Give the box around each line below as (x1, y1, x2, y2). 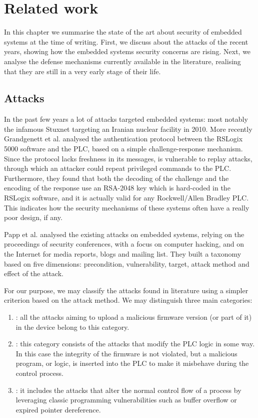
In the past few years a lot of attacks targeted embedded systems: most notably (4, 114, 248, 124)
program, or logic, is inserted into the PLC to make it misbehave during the (15, 358, 249, 368)
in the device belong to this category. (15, 321, 129, 332)
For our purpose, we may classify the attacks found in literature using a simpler (4, 285, 248, 295)
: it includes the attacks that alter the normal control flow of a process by (15, 384, 241, 395)
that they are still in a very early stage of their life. (4, 66, 161, 76)
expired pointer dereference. (15, 404, 101, 414)
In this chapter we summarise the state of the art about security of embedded (4, 27, 242, 37)
